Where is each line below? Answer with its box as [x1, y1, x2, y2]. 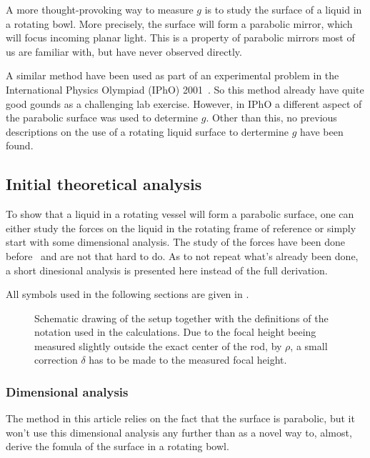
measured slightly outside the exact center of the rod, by [34, 338, 282, 353]
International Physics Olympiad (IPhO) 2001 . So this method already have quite [6, 81, 364, 96]
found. [6, 138, 34, 153]
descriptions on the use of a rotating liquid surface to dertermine [6, 124, 289, 139]
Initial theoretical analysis [6, 173, 202, 195]
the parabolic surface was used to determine [6, 110, 199, 125]
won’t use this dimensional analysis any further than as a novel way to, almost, [6, 424, 352, 439]
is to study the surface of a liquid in [204, 2, 362, 16]
